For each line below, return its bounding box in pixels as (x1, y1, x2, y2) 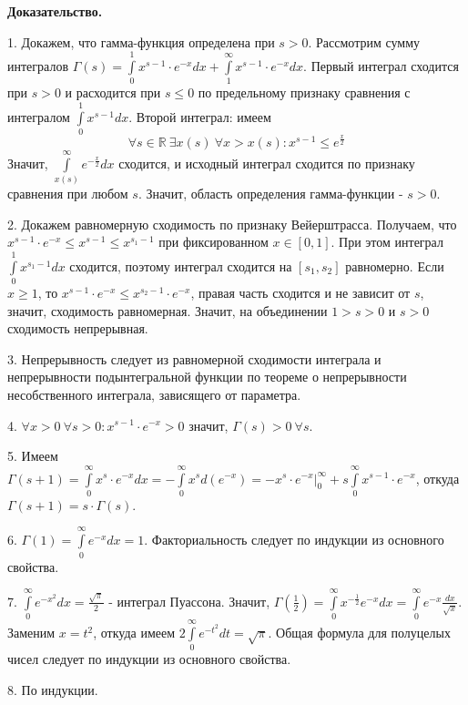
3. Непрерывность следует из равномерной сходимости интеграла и (7, 349, 382, 368)
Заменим (7, 623, 56, 642)
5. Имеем (7, 446, 58, 465)
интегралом (7, 107, 70, 126)
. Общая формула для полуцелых (268, 623, 451, 642)
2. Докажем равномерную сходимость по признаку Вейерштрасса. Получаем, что (7, 214, 457, 233)
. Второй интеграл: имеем (128, 107, 271, 126)
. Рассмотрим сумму (308, 32, 421, 51)
